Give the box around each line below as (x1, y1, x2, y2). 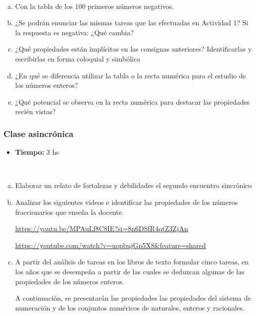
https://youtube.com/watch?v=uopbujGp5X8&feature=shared (15, 240, 206, 250)
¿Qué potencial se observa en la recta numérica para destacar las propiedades (15, 96, 250, 107)
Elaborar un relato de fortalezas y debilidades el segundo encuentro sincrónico (15, 180, 252, 190)
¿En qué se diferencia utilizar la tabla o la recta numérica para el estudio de (15, 70, 246, 80)
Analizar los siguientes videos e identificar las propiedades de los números (15, 196, 238, 207)
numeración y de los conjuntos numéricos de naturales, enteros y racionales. (15, 302, 245, 313)
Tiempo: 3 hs (15, 147, 59, 157)
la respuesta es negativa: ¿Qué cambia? (15, 27, 134, 37)
